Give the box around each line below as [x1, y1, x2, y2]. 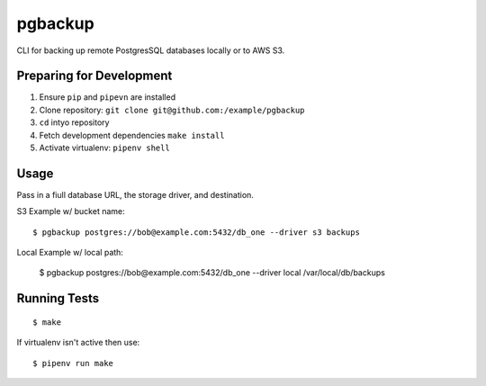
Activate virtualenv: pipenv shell [39, 142, 170, 153]
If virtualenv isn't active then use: [16, 337, 140, 348]
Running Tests [16, 291, 99, 306]
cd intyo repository [39, 117, 110, 128]
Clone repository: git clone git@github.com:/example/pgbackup [39, 104, 305, 115]
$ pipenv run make [32, 358, 114, 368]
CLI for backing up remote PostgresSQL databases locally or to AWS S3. [16, 45, 285, 56]
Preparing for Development [16, 68, 173, 84]
